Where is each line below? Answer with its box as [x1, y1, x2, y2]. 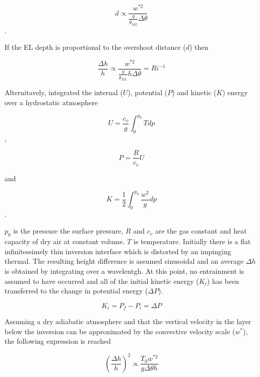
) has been [207, 275, 239, 286]
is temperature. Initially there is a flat [134, 236, 251, 247]
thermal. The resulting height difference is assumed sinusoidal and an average [5, 256, 244, 266]
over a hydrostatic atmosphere [5, 97, 98, 107]
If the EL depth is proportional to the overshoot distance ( [5, 42, 186, 52]
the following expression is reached [5, 336, 111, 346]
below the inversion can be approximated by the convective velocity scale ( [5, 326, 235, 336]
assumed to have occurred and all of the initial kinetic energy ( [5, 275, 199, 286]
